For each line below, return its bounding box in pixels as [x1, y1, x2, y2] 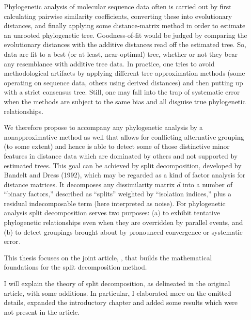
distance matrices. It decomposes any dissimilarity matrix [4, 179, 175, 189]
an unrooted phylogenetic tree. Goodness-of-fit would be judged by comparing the [4, 30, 247, 40]
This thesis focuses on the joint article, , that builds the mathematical [4, 252, 212, 262]
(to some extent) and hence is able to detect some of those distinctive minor [4, 141, 230, 151]
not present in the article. [4, 306, 80, 317]
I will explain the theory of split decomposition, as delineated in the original [4, 278, 230, 288]
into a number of [183, 179, 233, 189]
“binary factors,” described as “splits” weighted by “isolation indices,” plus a [4, 189, 232, 199]
